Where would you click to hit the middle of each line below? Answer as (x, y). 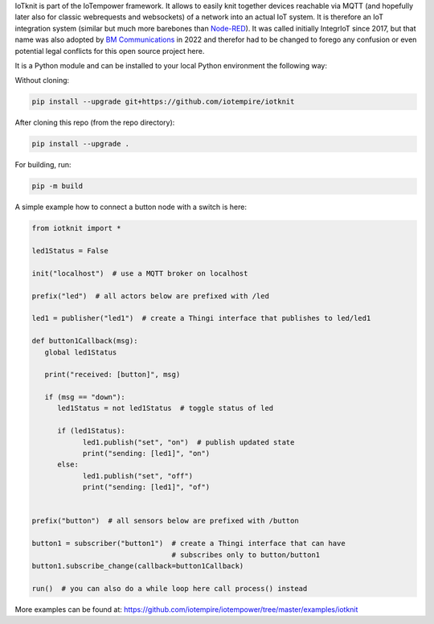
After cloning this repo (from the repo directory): (95, 123)
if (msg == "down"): (85, 397)
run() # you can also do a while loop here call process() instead (170, 588)
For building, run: (43, 165)
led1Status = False (70, 251)
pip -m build (57, 186)
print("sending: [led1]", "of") (146, 487)
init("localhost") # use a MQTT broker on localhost (140, 273)
